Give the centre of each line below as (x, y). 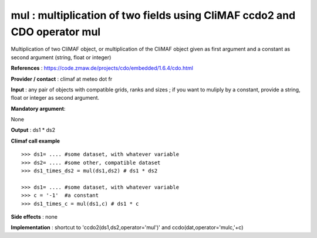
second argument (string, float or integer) (61, 57)
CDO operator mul (56, 32)
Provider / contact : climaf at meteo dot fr (62, 79)
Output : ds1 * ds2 (33, 130)
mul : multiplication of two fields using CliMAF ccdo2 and (153, 15)
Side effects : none (34, 216)
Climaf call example (36, 141)
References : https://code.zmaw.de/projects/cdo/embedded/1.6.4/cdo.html (102, 68)
